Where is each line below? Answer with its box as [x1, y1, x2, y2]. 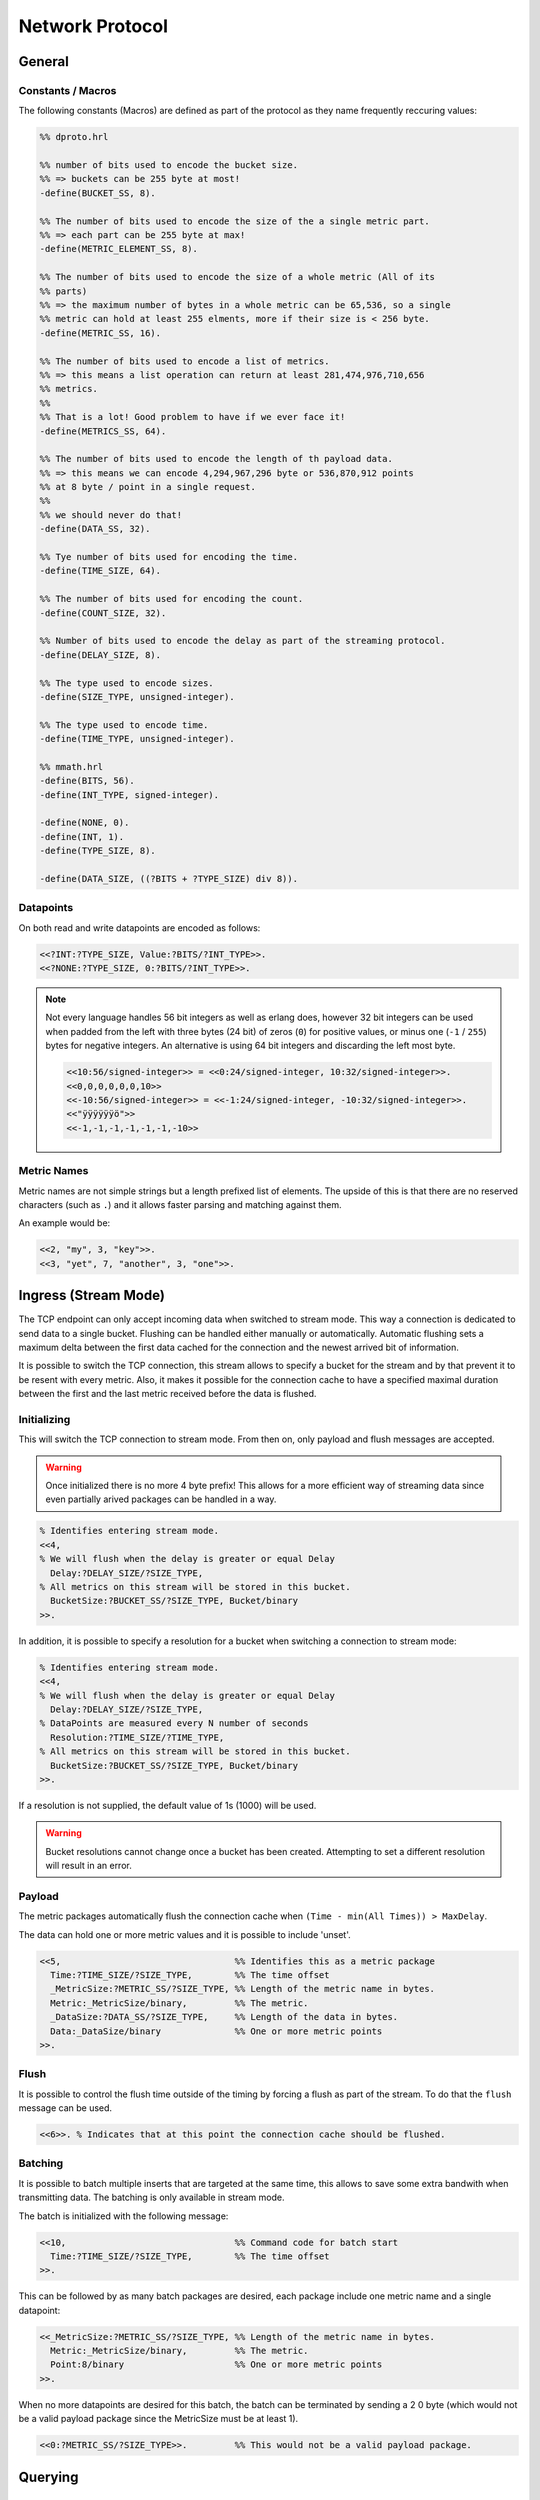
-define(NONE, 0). [39, 817, 130, 829]
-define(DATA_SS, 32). [39, 523, 151, 535]
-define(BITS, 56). [39, 775, 135, 787]
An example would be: [18, 1217, 111, 1229]
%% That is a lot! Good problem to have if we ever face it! [39, 411, 346, 423]
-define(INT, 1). [39, 831, 125, 842]
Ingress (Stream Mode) [18, 1287, 165, 1304]
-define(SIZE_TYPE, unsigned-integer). [39, 691, 235, 702]
